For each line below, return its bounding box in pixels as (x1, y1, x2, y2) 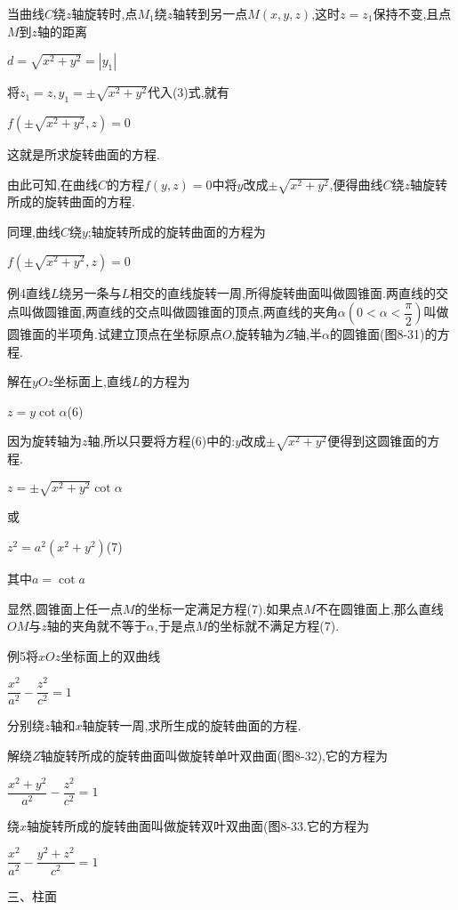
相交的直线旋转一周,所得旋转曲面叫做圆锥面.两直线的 (130, 283, 436, 302)
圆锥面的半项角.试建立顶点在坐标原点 (7, 325, 222, 343)
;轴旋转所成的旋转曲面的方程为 (87, 221, 266, 240)
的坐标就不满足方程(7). (207, 616, 340, 635)
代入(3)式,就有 (147, 83, 229, 101)
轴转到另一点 (173, 4, 248, 22)
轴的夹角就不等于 (46, 616, 147, 635)
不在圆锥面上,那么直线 (315, 599, 444, 617)
